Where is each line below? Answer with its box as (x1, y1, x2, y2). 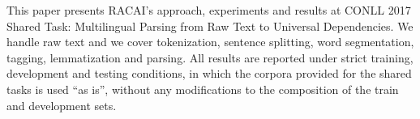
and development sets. (6, 96, 117, 113)
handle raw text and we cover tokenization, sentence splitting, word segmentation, (6, 33, 414, 50)
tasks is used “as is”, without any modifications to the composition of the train (6, 80, 399, 97)
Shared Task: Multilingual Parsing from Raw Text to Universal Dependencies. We (6, 17, 414, 34)
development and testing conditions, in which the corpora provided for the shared (6, 65, 412, 82)
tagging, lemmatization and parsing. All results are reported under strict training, (6, 49, 414, 66)
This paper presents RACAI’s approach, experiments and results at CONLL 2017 (6, 2, 411, 18)
